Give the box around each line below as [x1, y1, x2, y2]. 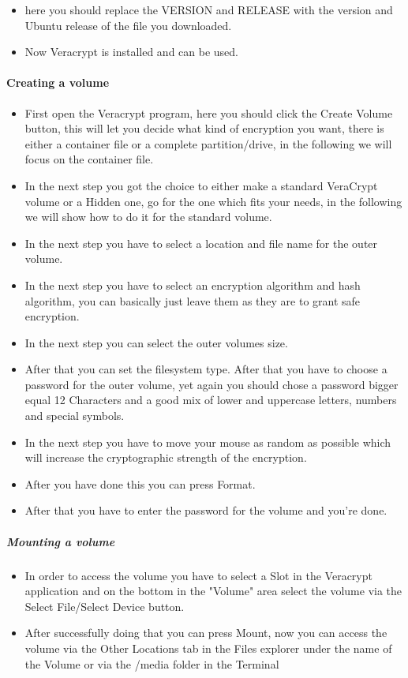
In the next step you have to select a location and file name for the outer [24, 234, 378, 251]
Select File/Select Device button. [24, 597, 185, 614]
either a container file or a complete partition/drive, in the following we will [24, 135, 392, 152]
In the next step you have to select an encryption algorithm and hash [24, 276, 361, 293]
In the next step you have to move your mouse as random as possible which [24, 433, 391, 450]
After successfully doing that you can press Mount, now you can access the [24, 624, 387, 641]
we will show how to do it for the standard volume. [24, 208, 272, 225]
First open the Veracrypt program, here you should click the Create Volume [24, 104, 393, 121]
